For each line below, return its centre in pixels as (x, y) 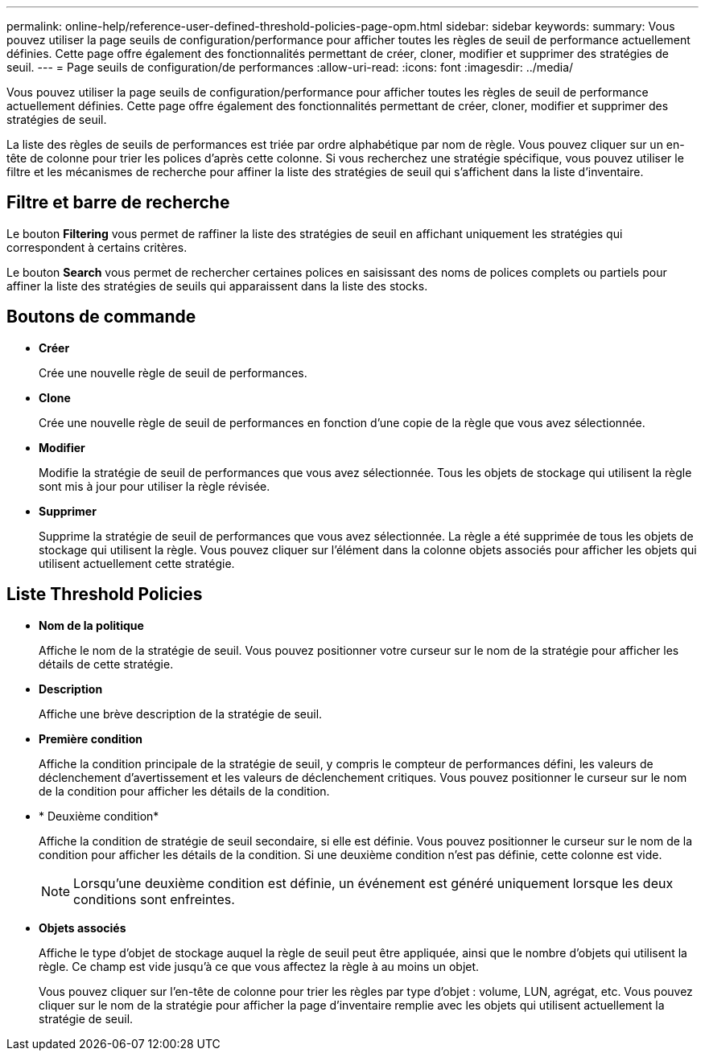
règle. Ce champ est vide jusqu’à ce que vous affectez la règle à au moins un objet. (259, 966)
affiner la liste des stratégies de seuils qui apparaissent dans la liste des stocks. (217, 286)
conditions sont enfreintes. (154, 899)
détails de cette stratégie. (106, 664)
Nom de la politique (91, 625)
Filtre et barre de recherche (118, 203)
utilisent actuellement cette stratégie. (137, 563)
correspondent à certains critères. (97, 247)
